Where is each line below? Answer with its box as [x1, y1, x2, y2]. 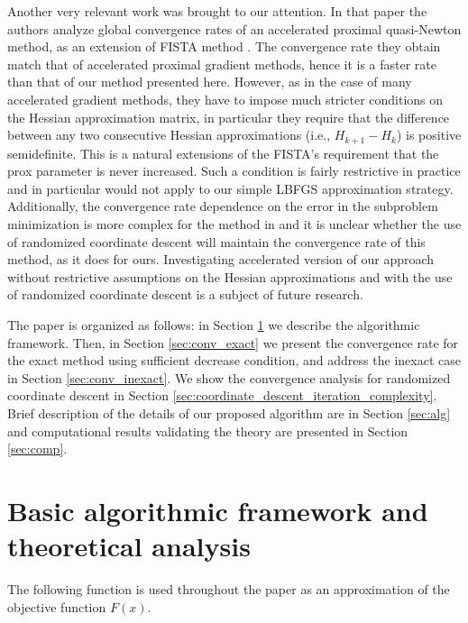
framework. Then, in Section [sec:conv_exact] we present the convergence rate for [7, 333, 459, 352]
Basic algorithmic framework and [7, 491, 428, 528]
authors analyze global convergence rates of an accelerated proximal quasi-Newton [7, 19, 462, 38]
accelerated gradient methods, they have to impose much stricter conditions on [7, 89, 444, 108]
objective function [7, 597, 106, 616]
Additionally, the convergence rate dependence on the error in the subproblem [7, 197, 438, 215]
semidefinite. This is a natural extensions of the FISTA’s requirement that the [7, 143, 439, 162]
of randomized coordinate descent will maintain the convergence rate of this [7, 232, 426, 251]
